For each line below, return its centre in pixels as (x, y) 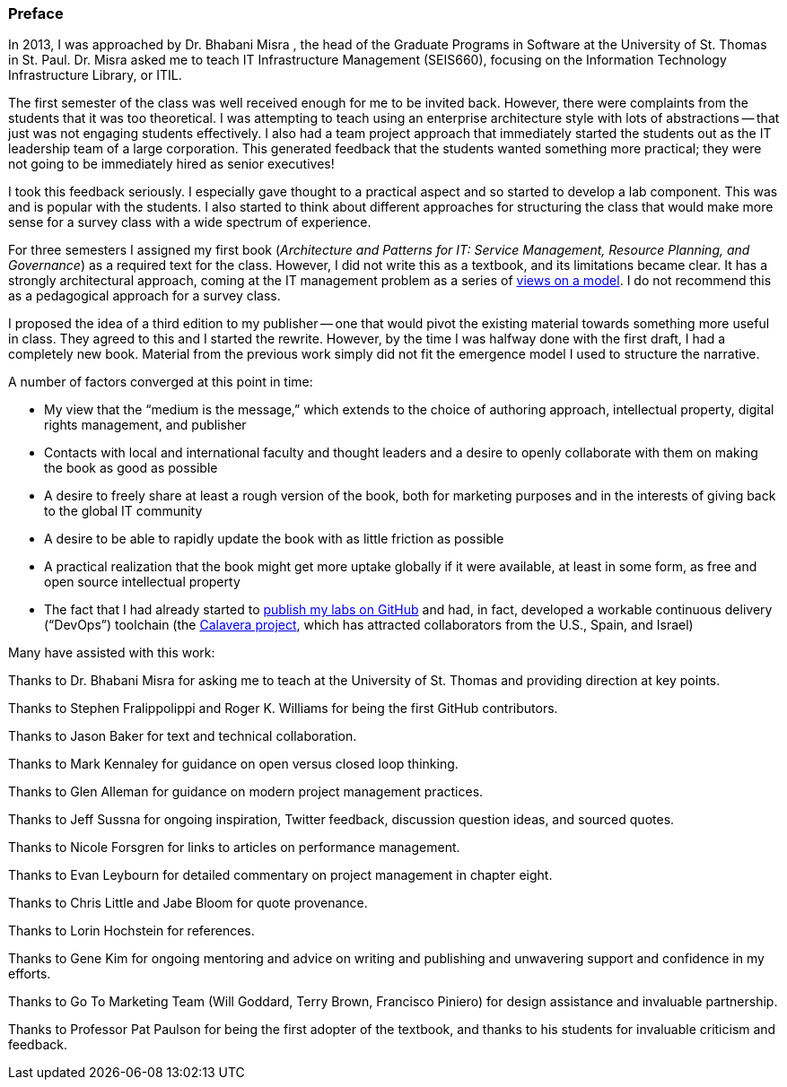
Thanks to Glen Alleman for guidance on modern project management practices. (246, 792)
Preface (36, 13)
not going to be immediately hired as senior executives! (171, 164)
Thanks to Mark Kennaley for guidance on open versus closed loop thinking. (233, 764)
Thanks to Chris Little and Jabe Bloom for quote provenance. (188, 903)
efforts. (30, 974)
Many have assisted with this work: (112, 653)
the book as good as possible (131, 468)
